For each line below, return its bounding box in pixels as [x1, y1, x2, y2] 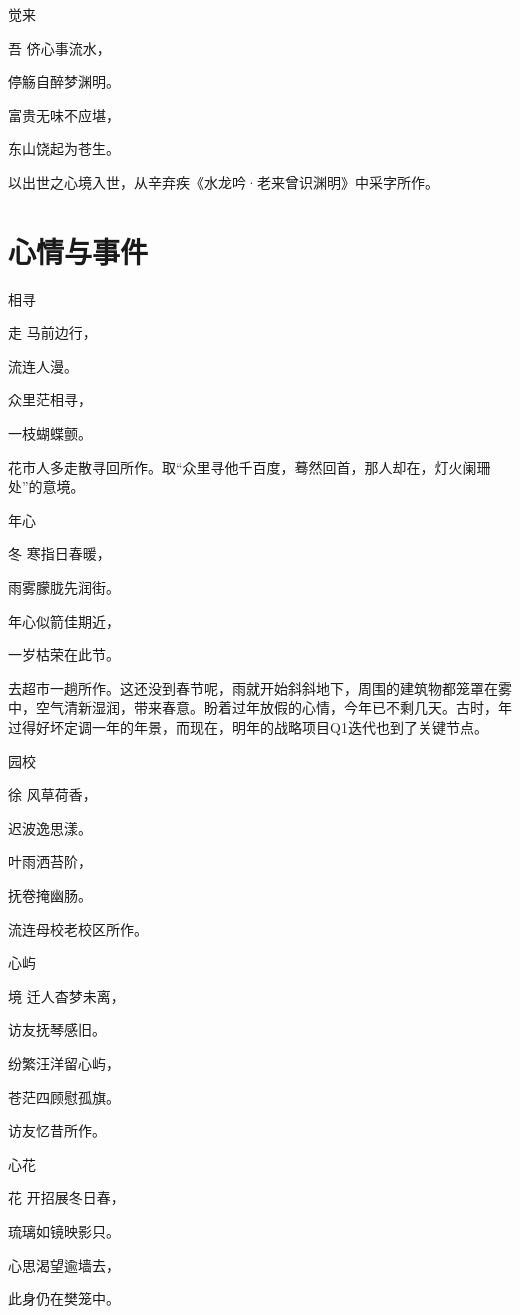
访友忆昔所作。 [8, 1120, 106, 1141]
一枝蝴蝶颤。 [8, 423, 92, 444]
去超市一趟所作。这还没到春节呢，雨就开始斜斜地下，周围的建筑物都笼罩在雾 [8, 677, 512, 698]
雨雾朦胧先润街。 [8, 577, 120, 598]
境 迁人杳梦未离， [8, 985, 125, 1006]
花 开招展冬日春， [8, 1187, 125, 1208]
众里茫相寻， [8, 389, 92, 410]
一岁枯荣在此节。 [8, 644, 120, 665]
